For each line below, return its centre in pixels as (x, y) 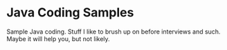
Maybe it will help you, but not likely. (58, 38)
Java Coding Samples (70, 13)
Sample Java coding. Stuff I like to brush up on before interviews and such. (113, 32)
